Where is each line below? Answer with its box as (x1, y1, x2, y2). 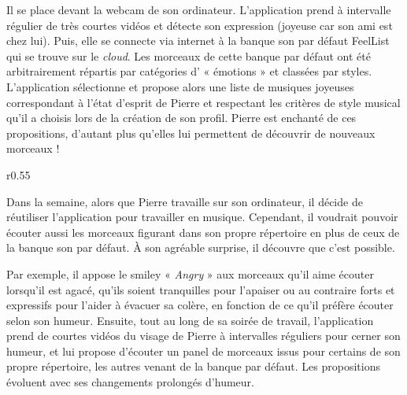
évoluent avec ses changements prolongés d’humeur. (6, 374, 254, 390)
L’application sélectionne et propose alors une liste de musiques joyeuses (6, 78, 354, 94)
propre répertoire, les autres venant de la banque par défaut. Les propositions (6, 358, 380, 375)
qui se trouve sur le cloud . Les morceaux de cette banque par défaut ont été (6, 47, 371, 64)
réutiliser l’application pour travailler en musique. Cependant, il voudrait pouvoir (6, 209, 398, 225)
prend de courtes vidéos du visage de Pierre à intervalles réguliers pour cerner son (6, 327, 401, 344)
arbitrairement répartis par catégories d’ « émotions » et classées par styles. (6, 63, 372, 79)
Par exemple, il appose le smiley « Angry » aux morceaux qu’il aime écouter (6, 265, 374, 282)
